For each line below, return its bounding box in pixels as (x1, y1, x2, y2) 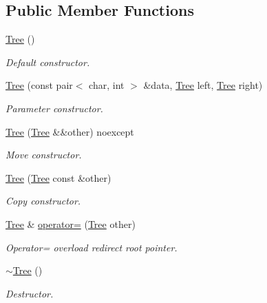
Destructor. (6, 286, 54, 300)
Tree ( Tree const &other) (6, 170, 111, 185)
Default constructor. (6, 54, 90, 69)
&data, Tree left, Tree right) (143, 78, 263, 92)
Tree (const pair (6, 78, 73, 92)
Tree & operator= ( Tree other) (6, 216, 136, 231)
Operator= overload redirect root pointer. (6, 240, 178, 254)
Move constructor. (6, 147, 82, 162)
